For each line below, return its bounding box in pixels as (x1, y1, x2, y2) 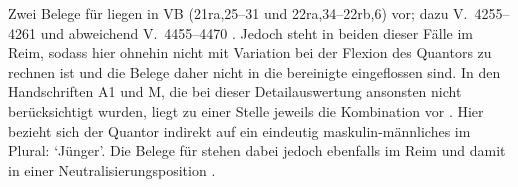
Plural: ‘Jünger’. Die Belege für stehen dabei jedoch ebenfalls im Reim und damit (8, 140, 506, 161)
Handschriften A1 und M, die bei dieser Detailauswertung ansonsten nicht (8, 81, 462, 102)
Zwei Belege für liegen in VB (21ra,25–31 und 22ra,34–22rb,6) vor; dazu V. (8, 3, 468, 23)
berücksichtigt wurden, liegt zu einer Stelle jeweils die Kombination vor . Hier (8, 100, 484, 121)
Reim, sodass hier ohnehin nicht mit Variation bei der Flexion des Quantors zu (8, 42, 492, 63)
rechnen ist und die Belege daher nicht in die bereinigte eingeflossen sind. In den (8, 61, 501, 82)
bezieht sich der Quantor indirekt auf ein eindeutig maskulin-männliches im (8, 120, 471, 141)
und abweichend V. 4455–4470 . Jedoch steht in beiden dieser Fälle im (40, 22, 473, 43)
